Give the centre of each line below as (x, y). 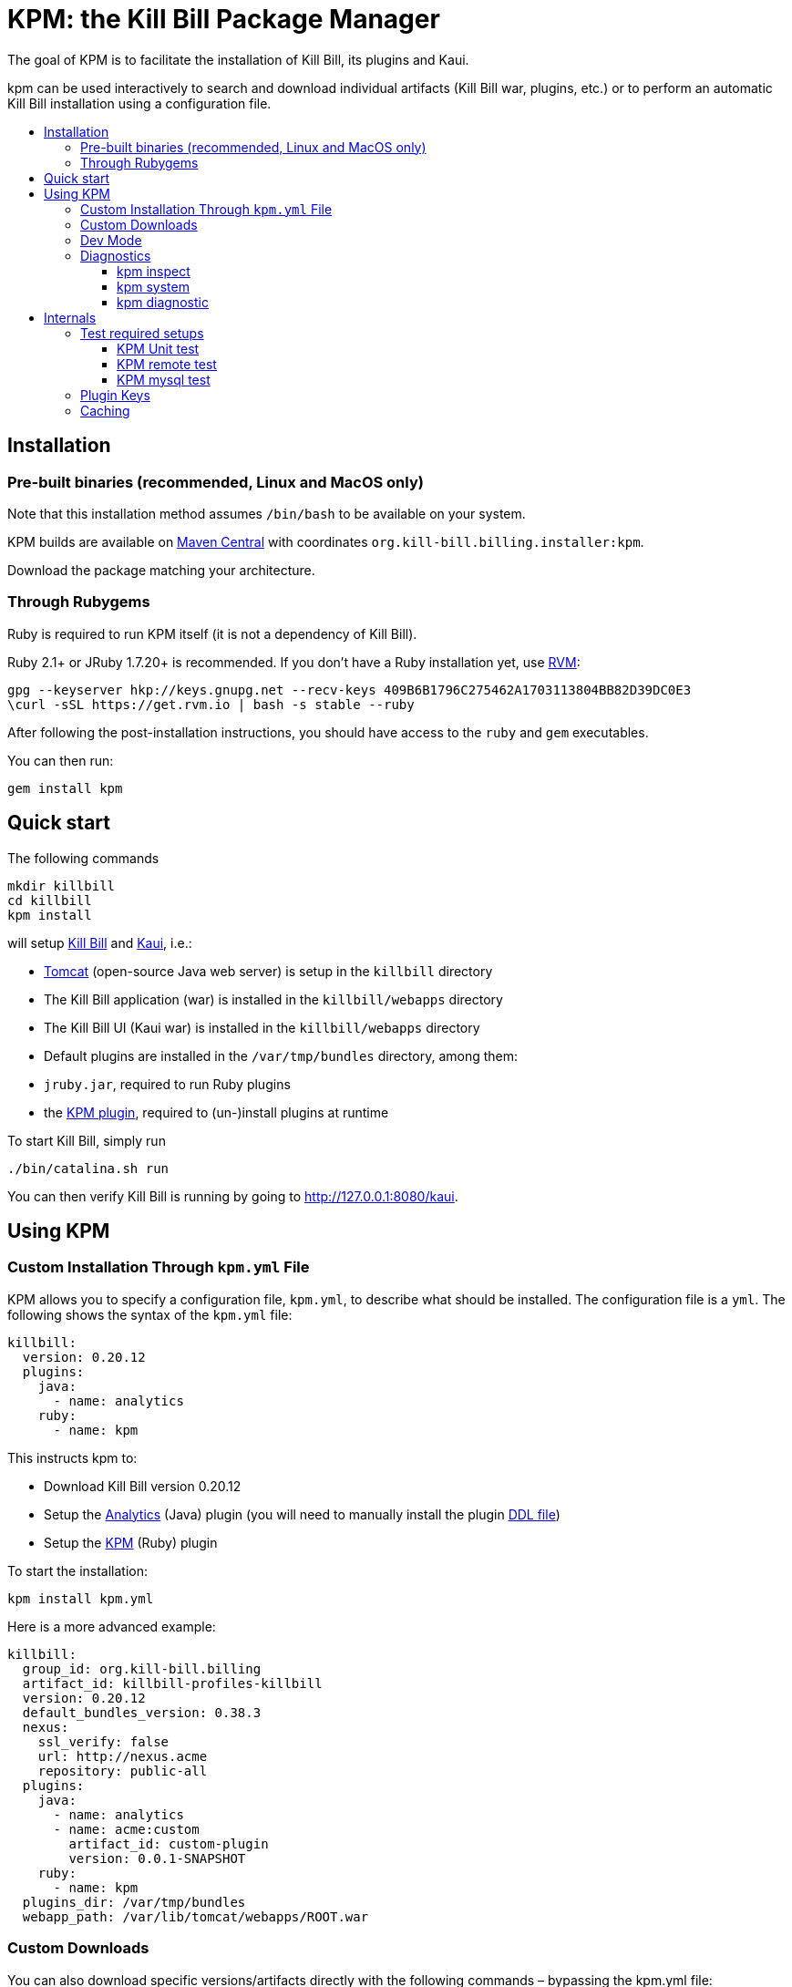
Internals (70, 317)
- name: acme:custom (126, 1829)
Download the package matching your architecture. (161, 570)
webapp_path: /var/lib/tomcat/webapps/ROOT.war (195, 1916)
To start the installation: (78, 1570)
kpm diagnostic (163, 302)
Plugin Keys (115, 395)
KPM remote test (167, 364)
